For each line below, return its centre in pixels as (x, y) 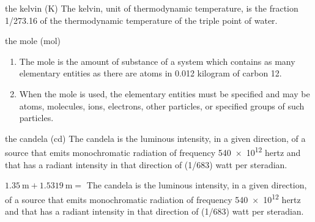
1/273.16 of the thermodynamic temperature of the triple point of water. (141, 20)
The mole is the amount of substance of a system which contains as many (157, 61)
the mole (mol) (33, 41)
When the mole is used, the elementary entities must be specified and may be (165, 93)
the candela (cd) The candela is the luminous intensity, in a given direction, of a (155, 138)
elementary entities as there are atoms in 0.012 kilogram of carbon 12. (150, 73)
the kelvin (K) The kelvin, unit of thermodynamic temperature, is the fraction (152, 8)
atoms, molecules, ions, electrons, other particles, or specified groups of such (162, 105)
